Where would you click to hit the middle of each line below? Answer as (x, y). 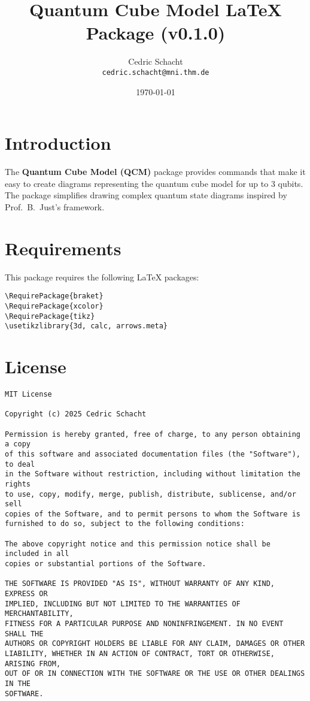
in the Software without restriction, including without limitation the (153, 474)
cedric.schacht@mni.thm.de (156, 72)
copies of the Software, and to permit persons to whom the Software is (153, 514)
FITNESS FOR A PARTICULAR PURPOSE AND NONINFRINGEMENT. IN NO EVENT (144, 624)
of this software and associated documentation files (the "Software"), (153, 454)
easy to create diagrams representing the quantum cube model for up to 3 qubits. (154, 183)
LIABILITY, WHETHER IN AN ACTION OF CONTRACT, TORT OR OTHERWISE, (140, 654)
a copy (18, 444)
